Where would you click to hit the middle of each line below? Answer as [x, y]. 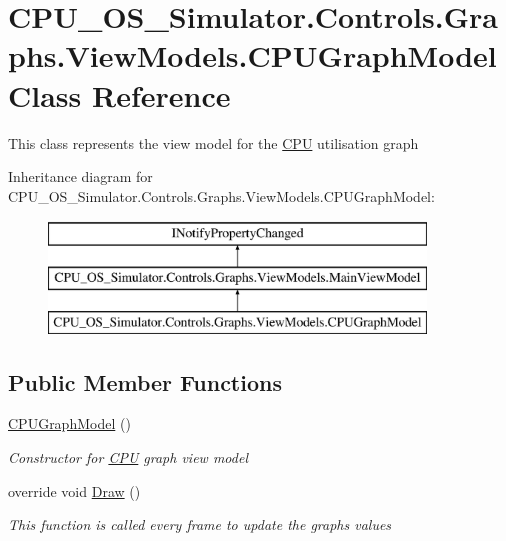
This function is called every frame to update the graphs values [200, 524]
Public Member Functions [145, 381]
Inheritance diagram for [80, 176]
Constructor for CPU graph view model [128, 457]
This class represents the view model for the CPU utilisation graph [213, 142]
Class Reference [119, 94]
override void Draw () [74, 490]
